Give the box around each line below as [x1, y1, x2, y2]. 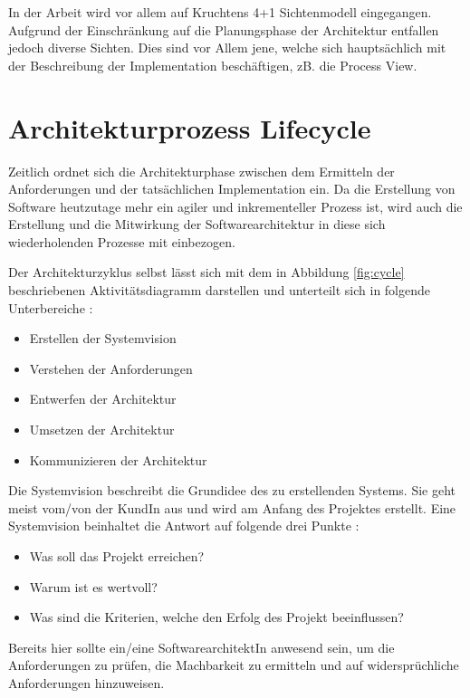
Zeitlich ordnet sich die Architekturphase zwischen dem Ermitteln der [8, 161, 395, 180]
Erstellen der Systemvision [29, 329, 177, 348]
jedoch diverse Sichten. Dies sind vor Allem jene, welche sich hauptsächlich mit [8, 38, 446, 57]
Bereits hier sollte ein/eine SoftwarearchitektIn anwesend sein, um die [8, 637, 395, 656]
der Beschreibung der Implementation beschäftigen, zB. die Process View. [8, 55, 417, 74]
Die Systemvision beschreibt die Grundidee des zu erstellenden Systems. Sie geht [8, 481, 456, 500]
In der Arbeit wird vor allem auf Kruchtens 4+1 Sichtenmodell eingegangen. [8, 3, 432, 21]
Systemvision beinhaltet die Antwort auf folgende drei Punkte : [8, 516, 360, 535]
